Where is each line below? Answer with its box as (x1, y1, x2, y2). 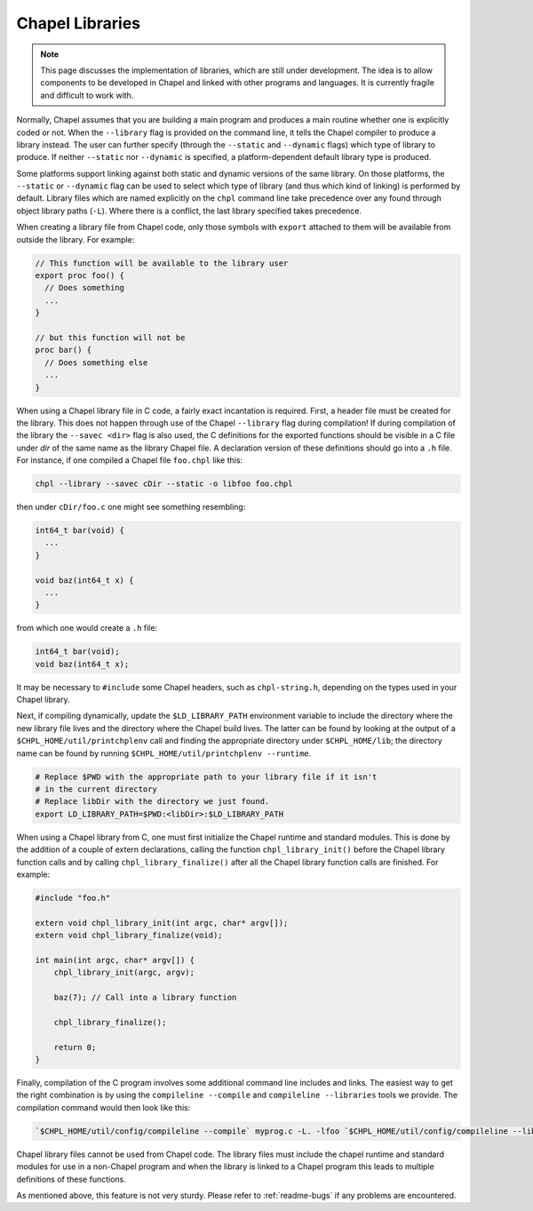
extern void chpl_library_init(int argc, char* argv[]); (35, 918, 289, 928)
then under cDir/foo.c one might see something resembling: (16, 502, 246, 513)
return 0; (53, 1042, 97, 1052)
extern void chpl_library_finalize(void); (35, 930, 223, 941)
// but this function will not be (35, 332, 186, 342)
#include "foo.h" (35, 893, 111, 903)
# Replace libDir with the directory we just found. (35, 796, 270, 807)
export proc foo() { (35, 271, 124, 280)
